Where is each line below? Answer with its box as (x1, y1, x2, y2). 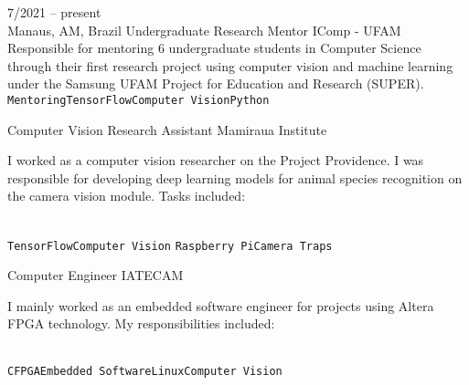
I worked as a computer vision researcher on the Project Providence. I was (7, 151, 424, 170)
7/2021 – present (7, 3, 101, 21)
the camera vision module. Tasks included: (7, 186, 246, 205)
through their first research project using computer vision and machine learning (7, 56, 453, 75)
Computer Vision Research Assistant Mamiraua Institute (7, 120, 327, 139)
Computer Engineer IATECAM (7, 265, 184, 285)
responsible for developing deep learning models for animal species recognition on (7, 168, 463, 187)
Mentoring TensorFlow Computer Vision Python (7, 93, 270, 107)
